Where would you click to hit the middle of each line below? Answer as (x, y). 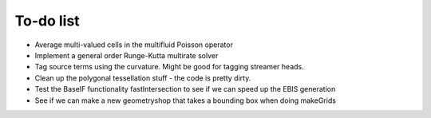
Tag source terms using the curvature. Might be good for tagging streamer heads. (169, 67)
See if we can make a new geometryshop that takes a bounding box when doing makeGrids (186, 100)
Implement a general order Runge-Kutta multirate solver (127, 55)
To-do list (47, 21)
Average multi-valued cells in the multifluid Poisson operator (134, 45)
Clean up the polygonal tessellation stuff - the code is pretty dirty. (143, 78)
